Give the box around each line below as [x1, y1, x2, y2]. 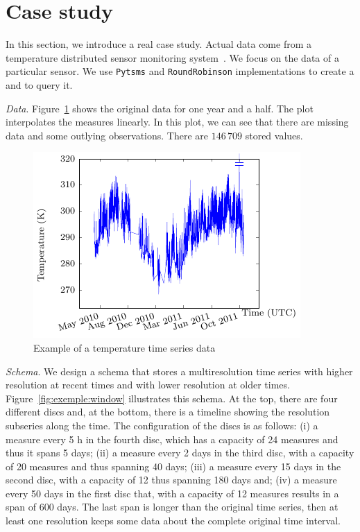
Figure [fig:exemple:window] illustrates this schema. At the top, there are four [6, 391, 338, 405]
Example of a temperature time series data [33, 340, 216, 354]
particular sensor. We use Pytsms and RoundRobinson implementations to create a [6, 64, 354, 78]
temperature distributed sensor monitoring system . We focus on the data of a [6, 50, 339, 65]
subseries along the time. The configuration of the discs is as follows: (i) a [6, 418, 318, 432]
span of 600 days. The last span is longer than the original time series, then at [6, 499, 338, 514]
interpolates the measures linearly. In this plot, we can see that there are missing [6, 114, 349, 129]
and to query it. [6, 77, 73, 92]
